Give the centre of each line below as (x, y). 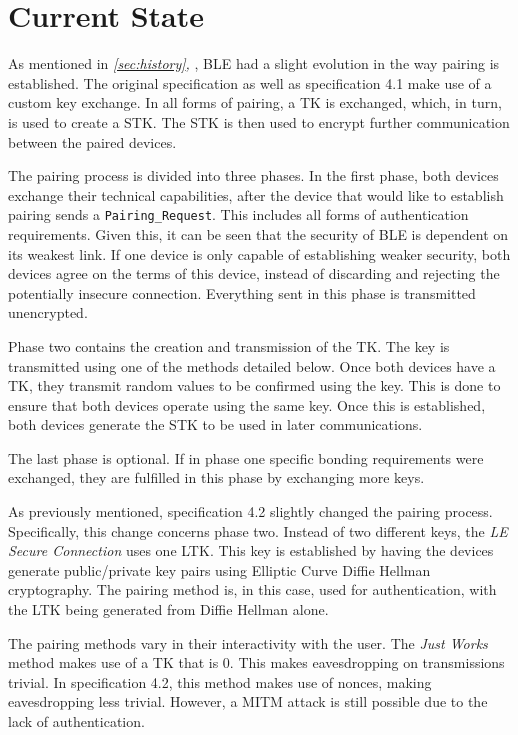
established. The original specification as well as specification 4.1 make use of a (250, 82)
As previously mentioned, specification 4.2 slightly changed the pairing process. (250, 511)
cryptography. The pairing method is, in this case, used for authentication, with (252, 589)
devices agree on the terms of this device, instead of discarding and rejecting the (254, 273)
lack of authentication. (76, 721)
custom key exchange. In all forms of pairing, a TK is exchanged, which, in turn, (255, 102)
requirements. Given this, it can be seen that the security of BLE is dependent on (258, 233)
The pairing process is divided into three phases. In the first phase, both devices (253, 175)
